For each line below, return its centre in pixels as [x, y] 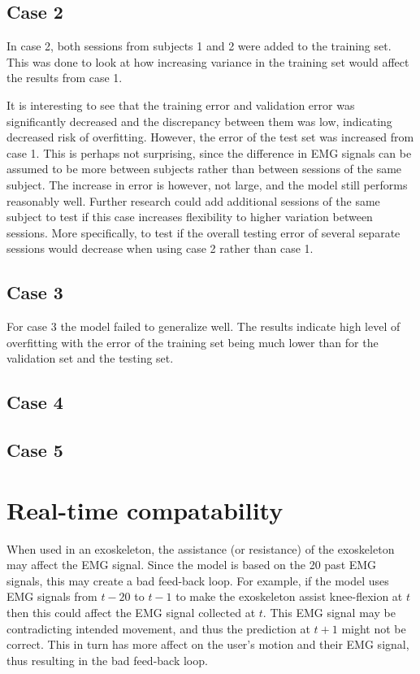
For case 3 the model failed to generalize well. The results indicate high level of [204, 326]
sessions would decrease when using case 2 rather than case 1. [160, 248]
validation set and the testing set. [90, 358]
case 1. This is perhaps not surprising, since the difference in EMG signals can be [209, 152]
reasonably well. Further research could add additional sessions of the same [193, 200]
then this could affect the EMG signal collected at [131, 612]
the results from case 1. [65, 78]
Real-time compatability [145, 509]
